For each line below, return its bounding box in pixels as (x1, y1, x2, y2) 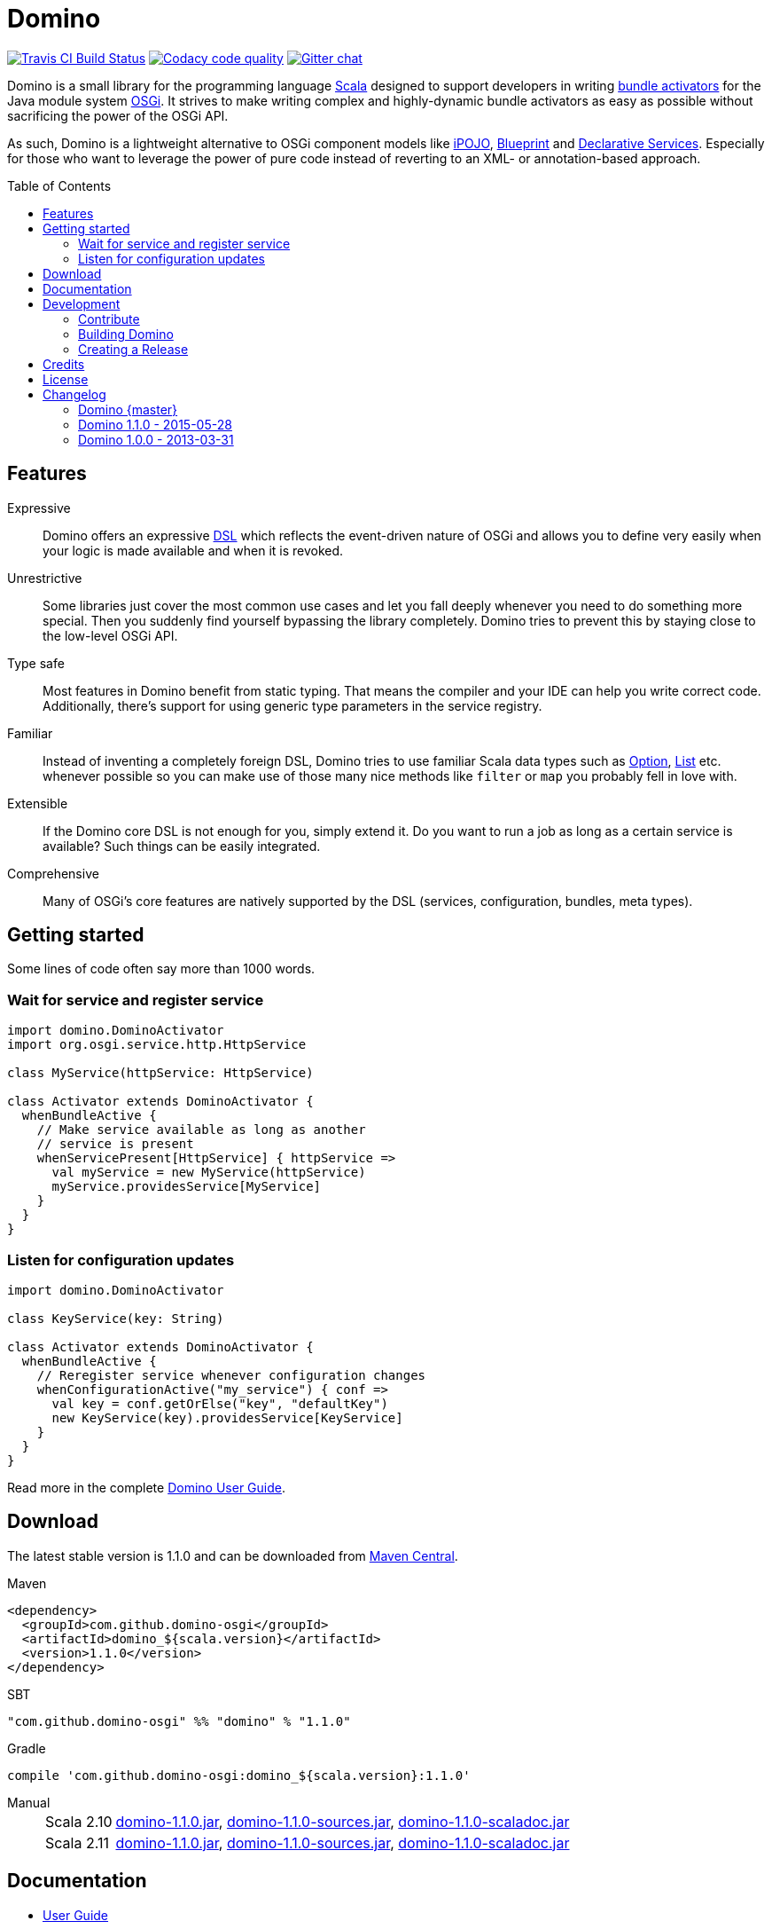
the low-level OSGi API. (43, 627, 178, 643)
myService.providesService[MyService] (51, 1179, 322, 1194)
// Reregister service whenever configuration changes (36, 1367, 426, 1382)
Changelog (43, 386, 106, 402)
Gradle (7, 1740, 46, 1756)
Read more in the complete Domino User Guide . (7, 1479, 285, 1495)
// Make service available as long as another (36, 1122, 366, 1138)
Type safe (7, 655, 65, 671)
